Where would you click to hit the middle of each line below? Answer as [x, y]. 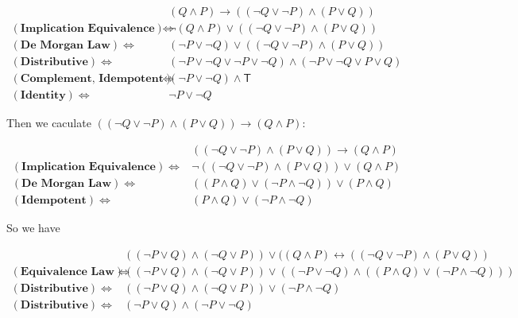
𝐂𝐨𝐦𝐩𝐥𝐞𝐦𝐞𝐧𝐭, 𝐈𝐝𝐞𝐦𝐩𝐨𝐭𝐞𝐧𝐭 [92, 79]
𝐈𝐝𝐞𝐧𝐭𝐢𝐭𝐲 [43, 96]
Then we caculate [49, 123]
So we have [33, 227]
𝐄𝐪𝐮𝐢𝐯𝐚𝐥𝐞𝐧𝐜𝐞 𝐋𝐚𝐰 [67, 271]
